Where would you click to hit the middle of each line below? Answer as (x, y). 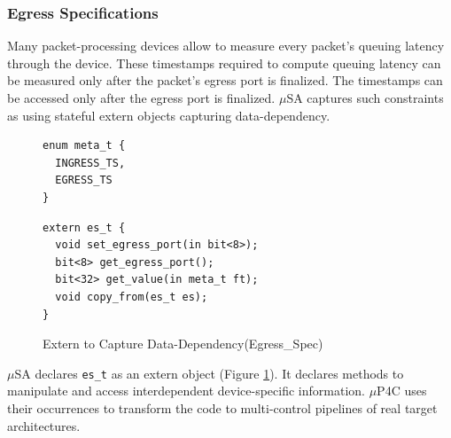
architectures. (44, 425)
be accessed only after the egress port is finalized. (141, 98)
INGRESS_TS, (90, 163)
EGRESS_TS (84, 180)
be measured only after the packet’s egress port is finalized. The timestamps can (225, 80)
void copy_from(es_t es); (132, 297)
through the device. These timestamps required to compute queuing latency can (224, 63)
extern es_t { (84, 227)
